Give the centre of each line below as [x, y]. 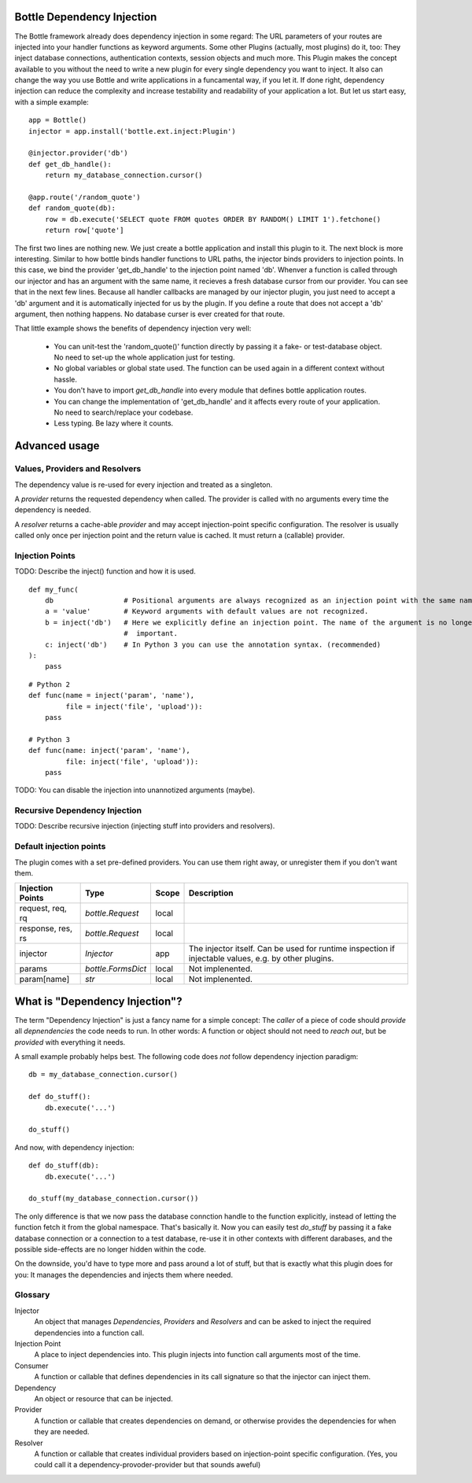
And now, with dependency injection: [75, 1147]
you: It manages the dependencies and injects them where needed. [124, 1275]
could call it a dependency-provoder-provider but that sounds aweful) [147, 1465]
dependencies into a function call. [89, 1333]
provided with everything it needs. [70, 1042]
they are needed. [62, 1432]
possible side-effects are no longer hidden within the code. [110, 1249]
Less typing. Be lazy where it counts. [114, 423]
